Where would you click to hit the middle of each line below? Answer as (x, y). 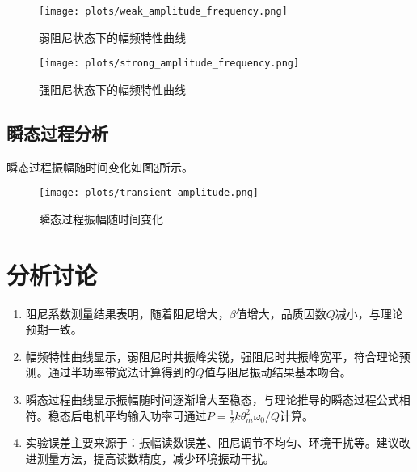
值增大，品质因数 (281, 313)
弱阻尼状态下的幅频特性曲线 (112, 37)
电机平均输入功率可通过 (144, 415)
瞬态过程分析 (57, 132)
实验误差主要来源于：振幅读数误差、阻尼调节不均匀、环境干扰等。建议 (212, 442)
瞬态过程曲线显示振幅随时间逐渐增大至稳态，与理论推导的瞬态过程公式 (212, 400)
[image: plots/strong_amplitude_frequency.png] (169, 64)
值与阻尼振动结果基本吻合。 (278, 372)
